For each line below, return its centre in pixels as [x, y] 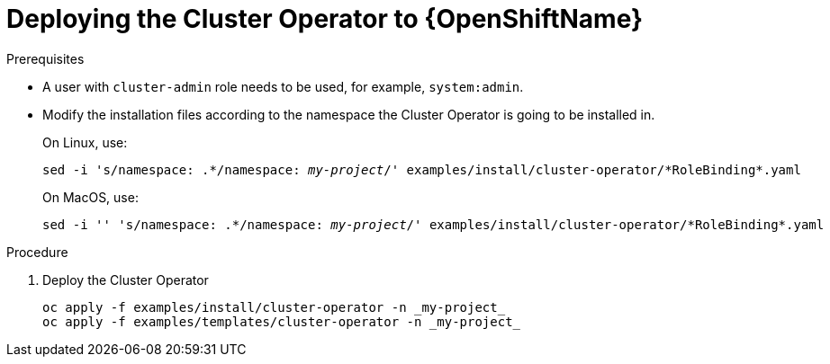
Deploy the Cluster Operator [126, 280]
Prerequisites [45, 58]
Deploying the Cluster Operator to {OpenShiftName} [325, 19]
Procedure [37, 252]
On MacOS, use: [90, 197]
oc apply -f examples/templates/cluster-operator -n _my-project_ [282, 321]
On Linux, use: [85, 142]
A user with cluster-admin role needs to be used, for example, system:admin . [283, 86]
